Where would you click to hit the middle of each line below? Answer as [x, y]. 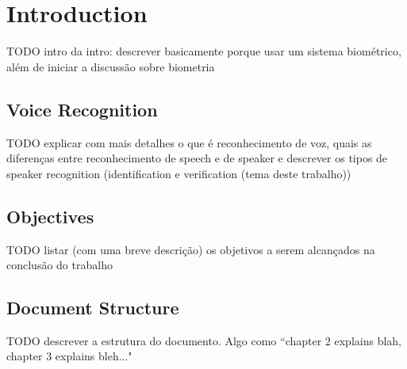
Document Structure [93, 308]
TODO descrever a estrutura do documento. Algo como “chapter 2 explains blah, [204, 340]
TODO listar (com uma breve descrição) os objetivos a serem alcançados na [191, 249]
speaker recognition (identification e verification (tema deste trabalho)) [179, 173]
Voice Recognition [82, 109]
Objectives [50, 216]
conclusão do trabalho [60, 265]
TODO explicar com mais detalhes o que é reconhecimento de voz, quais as [189, 142]
